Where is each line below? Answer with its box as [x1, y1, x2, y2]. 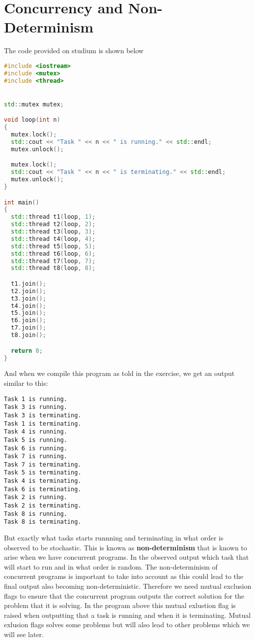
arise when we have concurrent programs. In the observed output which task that [4, 552, 249, 562]
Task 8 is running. [4, 510, 67, 517]
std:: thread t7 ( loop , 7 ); [11, 257, 96, 265]
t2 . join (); [11, 287, 46, 295]
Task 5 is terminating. [4, 469, 82, 476]
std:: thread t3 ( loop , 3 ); [11, 228, 96, 236]
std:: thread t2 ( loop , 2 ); [11, 221, 96, 228]
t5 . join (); [11, 309, 46, 317]
